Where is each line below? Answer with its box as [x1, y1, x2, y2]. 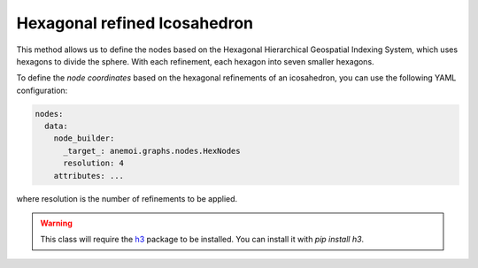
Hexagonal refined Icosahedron [16, 13, 254, 33]
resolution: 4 [63, 158, 124, 168]
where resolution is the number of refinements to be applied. [16, 193, 238, 203]
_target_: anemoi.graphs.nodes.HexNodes [63, 146, 241, 156]
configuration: [16, 85, 68, 96]
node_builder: [53, 134, 115, 143]
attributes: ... [53, 171, 124, 180]
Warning [40, 218, 73, 229]
